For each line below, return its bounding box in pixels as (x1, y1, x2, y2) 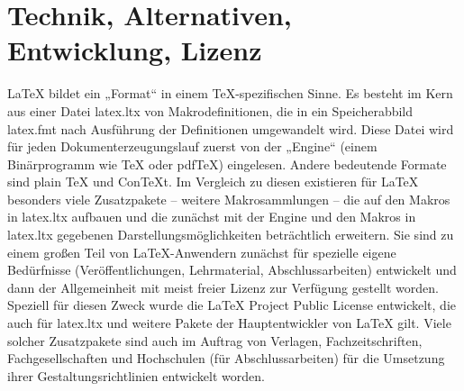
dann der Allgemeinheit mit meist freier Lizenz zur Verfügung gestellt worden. (7, 277, 439, 296)
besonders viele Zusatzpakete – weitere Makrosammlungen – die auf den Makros (7, 189, 450, 208)
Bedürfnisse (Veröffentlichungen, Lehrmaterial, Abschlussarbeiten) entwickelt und (7, 260, 457, 279)
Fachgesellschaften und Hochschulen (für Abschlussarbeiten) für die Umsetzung (7, 349, 445, 368)
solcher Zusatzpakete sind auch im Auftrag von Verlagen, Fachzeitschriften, (7, 331, 423, 350)
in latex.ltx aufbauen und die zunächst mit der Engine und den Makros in (7, 207, 416, 226)
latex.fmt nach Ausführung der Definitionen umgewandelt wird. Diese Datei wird (7, 119, 454, 138)
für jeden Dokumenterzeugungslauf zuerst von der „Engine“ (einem (7, 137, 378, 156)
